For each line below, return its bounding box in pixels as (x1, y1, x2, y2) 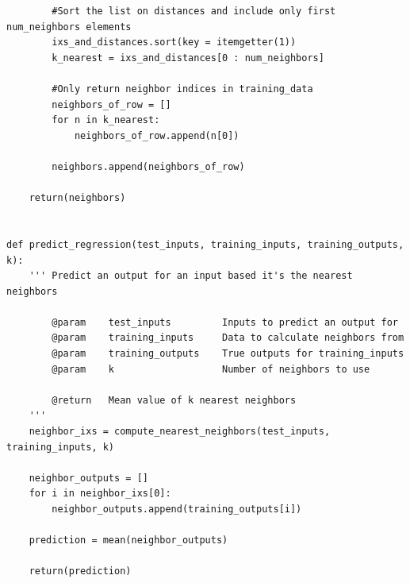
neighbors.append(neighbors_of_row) (52, 160, 245, 172)
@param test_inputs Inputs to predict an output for (52, 316, 398, 328)
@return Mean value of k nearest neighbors (52, 394, 297, 406)
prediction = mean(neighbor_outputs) (29, 535, 228, 546)
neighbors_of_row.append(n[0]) (74, 129, 239, 141)
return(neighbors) (29, 192, 126, 204)
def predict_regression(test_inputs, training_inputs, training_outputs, (6, 238, 404, 250)
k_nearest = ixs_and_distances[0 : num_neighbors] (52, 52, 324, 64)
